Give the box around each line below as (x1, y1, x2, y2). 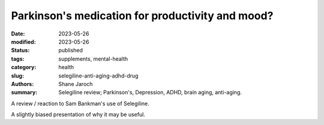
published (58, 47, 83, 54)
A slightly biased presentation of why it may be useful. (11, 111, 145, 118)
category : (11, 64, 37, 71)
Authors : (11, 80, 34, 87)
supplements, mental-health (58, 55, 128, 62)
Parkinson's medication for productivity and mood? (11, 9, 274, 22)
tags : (11, 55, 25, 62)
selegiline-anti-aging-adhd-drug (58, 72, 139, 79)
